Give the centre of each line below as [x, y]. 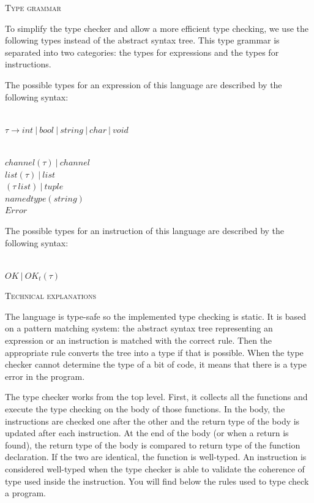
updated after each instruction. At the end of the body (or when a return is [147, 433]
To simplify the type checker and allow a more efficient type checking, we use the [157, 28]
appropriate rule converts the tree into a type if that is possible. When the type [154, 352]
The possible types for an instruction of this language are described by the [145, 230]
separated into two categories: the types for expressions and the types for [142, 52]
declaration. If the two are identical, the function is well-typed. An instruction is [156, 457]
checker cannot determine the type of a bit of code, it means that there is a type [156, 364]
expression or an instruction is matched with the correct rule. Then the [139, 340]
